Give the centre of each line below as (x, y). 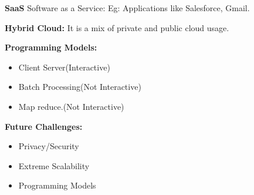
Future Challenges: (44, 126)
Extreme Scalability (54, 165)
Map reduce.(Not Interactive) (71, 106)
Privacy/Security (49, 146)
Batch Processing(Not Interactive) (80, 87)
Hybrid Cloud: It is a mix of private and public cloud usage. (117, 27)
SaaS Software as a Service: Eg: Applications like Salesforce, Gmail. (127, 8)
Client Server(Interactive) (64, 67)
